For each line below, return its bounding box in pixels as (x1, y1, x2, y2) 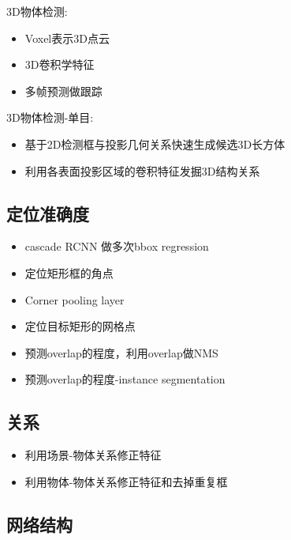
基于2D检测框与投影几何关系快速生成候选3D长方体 (24, 135, 285, 152)
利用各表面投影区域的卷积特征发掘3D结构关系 (24, 162, 260, 179)
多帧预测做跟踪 (24, 82, 103, 99)
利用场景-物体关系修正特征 (24, 447, 162, 463)
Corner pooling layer (24, 291, 125, 308)
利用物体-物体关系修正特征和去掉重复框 (24, 473, 228, 489)
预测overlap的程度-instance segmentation (24, 371, 226, 387)
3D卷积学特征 (24, 56, 95, 73)
